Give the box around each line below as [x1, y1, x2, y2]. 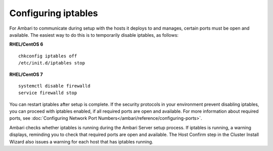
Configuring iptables [9, 8, 98, 19]
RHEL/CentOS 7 [9, 71, 43, 78]
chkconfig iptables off [18, 53, 77, 59]
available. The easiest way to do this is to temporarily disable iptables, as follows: [9, 32, 179, 38]
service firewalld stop [18, 90, 77, 96]
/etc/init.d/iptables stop [18, 60, 85, 66]
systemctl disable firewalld [18, 83, 90, 89]
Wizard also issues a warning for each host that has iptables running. [9, 138, 154, 144]
